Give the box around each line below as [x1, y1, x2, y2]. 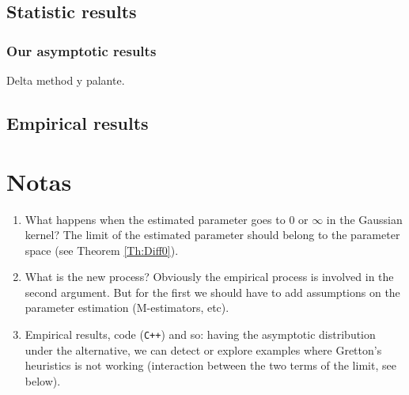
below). [25, 372, 61, 389]
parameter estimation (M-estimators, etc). [25, 299, 229, 316]
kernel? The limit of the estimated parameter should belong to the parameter [25, 226, 400, 243]
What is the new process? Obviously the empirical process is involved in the [25, 268, 394, 285]
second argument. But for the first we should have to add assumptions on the [25, 283, 400, 300]
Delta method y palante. [6, 72, 125, 88]
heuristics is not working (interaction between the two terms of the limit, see [25, 357, 396, 374]
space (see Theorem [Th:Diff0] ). [25, 241, 179, 258]
